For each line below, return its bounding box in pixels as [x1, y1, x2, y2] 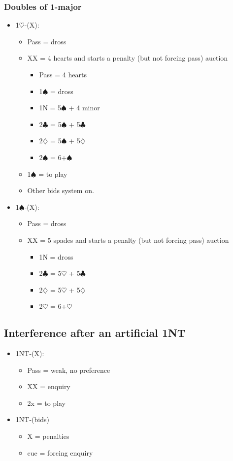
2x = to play [27, 397, 66, 408]
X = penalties [27, 431, 69, 441]
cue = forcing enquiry [27, 447, 93, 458]
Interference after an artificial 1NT [4, 325, 186, 340]
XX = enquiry [27, 381, 70, 392]
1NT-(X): [15, 348, 44, 359]
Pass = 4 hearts [39, 69, 87, 79]
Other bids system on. [27, 185, 94, 196]
